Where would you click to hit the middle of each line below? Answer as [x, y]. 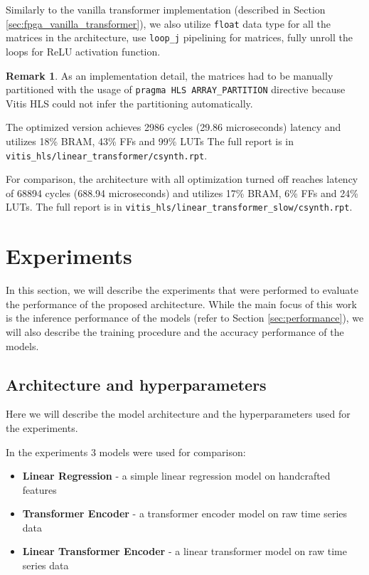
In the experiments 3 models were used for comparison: [126, 452]
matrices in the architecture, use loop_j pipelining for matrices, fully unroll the [179, 37]
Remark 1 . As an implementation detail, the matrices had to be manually [170, 75]
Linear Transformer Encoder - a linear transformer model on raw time [185, 551]
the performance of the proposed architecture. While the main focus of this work [181, 304]
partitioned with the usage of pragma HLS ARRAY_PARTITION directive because [176, 89]
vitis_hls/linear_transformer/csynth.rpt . [107, 155]
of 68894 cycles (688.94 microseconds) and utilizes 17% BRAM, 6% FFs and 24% [182, 192]
